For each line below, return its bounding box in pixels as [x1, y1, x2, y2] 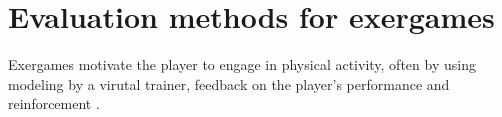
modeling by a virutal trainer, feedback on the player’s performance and [8, 73, 450, 94]
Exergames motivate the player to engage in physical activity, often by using [8, 54, 476, 75]
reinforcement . [8, 93, 100, 114]
